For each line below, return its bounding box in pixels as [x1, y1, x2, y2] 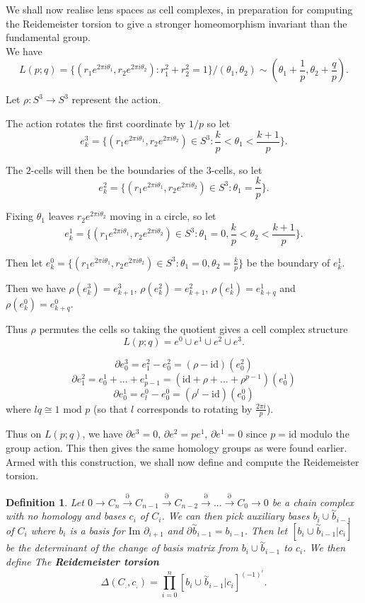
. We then [303, 540, 346, 555]
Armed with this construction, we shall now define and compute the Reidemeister [6, 454, 359, 469]
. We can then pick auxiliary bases [161, 508, 310, 523]
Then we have [6, 280, 66, 295]
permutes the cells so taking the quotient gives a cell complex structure [39, 321, 348, 336]
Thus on [6, 426, 42, 441]
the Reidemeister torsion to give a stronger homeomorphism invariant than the [6, 16, 347, 30]
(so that [93, 401, 128, 416]
